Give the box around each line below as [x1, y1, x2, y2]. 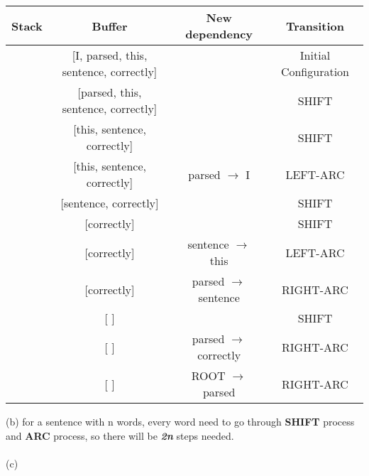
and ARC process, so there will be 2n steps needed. [6, 428, 234, 443]
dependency [185, 26, 253, 42]
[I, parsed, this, [72, 47, 148, 63]
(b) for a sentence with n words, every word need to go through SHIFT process [6, 414, 355, 428]
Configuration [280, 63, 350, 80]
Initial [299, 47, 331, 63]
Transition [285, 17, 345, 34]
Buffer [92, 17, 128, 34]
